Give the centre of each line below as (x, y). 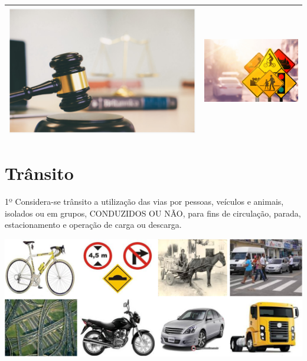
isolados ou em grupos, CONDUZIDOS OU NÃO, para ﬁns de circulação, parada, (153, 213)
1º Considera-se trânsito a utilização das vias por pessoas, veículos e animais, (144, 202)
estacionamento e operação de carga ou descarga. (93, 225)
